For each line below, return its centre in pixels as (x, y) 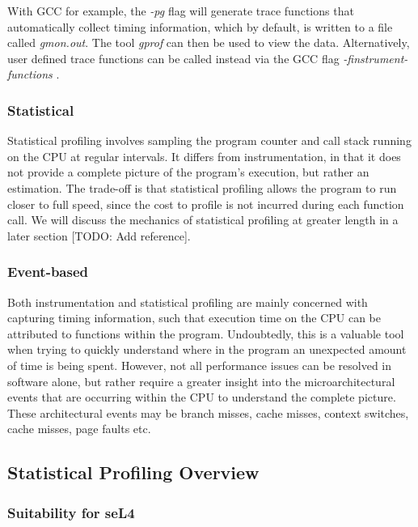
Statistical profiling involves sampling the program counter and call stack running (209, 140)
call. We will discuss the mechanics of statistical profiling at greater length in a (203, 220)
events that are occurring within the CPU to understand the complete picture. (202, 397)
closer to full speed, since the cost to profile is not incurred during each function (206, 204)
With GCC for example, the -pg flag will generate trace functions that (181, 11)
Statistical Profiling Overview (133, 472)
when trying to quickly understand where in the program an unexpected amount (207, 349)
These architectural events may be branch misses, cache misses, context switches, (208, 412)
